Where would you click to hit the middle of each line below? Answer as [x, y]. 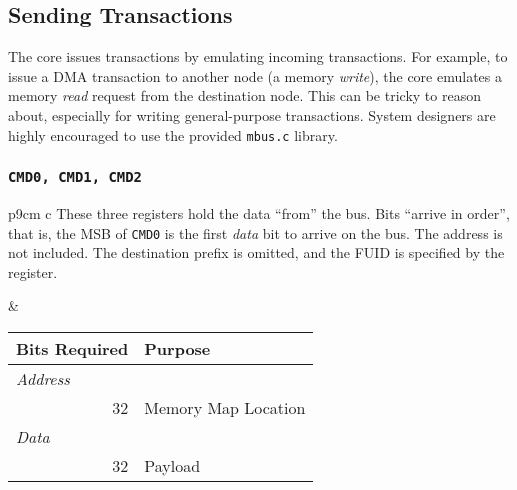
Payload [172, 466]
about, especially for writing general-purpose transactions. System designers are [252, 114]
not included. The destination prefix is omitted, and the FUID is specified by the [256, 252]
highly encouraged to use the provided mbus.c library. [173, 134]
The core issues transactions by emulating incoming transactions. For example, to [258, 56]
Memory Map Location [225, 408]
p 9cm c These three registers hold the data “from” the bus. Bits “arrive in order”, [259, 213]
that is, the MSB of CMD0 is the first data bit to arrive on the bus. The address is [255, 232]
